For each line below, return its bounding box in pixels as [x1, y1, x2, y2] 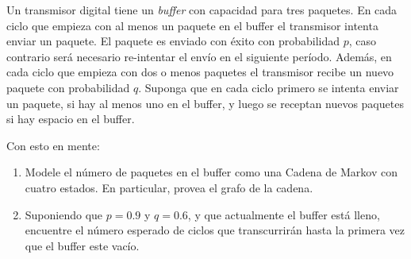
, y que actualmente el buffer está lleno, [187, 206, 380, 222]
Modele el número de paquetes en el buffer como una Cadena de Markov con [25, 164, 398, 180]
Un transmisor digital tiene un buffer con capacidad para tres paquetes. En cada [6, 2, 398, 17]
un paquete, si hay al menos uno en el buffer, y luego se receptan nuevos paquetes [6, 95, 404, 111]
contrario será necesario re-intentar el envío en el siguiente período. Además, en [6, 48, 392, 64]
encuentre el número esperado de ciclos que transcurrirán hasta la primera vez [25, 222, 405, 238]
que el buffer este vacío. [25, 237, 140, 253]
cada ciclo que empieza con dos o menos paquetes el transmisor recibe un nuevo [6, 64, 394, 80]
